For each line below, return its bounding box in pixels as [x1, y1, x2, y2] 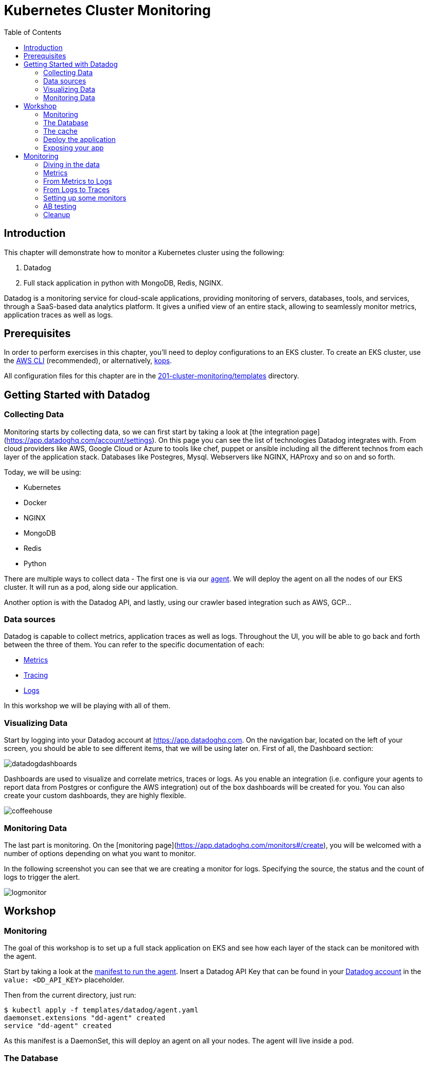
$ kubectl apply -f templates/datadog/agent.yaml [4, 1006, 199, 1014]
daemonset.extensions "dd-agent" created [4, 1014, 165, 1022]
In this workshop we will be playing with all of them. [4, 701, 171, 710]
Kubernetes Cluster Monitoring [4, 2, 211, 19]
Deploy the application [43, 135, 116, 144]
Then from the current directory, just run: [4, 991, 136, 1000]
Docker [24, 498, 47, 507]
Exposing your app [43, 143, 104, 152]
